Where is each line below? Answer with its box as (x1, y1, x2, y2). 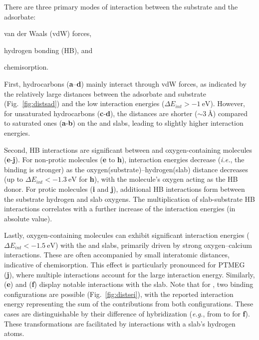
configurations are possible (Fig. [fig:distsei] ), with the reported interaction (4, 288, 234, 299)
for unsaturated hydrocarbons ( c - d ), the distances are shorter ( (4, 108, 198, 118)
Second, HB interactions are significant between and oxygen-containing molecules (4, 144, 253, 155)
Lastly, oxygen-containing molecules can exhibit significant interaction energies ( (4, 230, 250, 240)
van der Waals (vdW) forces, (4, 28, 92, 39)
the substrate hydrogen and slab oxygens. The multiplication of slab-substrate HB (4, 193, 255, 204)
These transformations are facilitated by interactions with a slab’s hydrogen (4, 318, 236, 328)
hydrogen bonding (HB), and (4, 45, 93, 55)
